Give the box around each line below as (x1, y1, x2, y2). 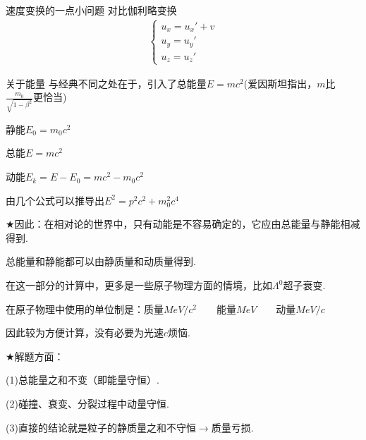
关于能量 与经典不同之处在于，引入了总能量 (6, 75, 207, 90)
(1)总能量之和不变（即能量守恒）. (6, 372, 159, 387)
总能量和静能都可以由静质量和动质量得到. (6, 254, 196, 269)
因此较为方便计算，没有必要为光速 (6, 325, 164, 340)
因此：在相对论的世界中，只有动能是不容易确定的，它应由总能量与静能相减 (14, 216, 360, 231)
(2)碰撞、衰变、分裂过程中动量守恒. (6, 396, 169, 410)
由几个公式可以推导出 (6, 192, 104, 207)
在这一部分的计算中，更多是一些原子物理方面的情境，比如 (6, 278, 272, 293)
